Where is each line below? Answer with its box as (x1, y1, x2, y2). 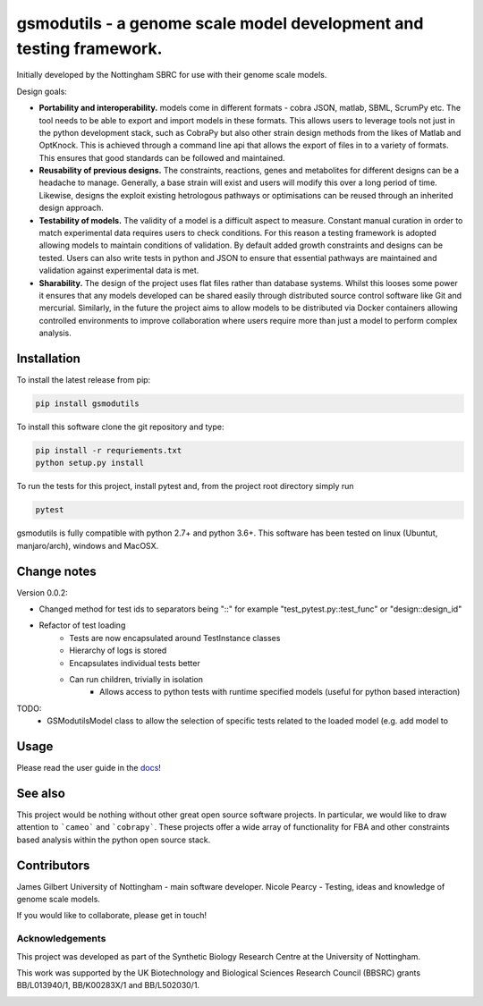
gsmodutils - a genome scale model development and (16, 13, 424, 33)
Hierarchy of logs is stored (69, 645, 167, 656)
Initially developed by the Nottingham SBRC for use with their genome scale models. (16, 70, 327, 80)
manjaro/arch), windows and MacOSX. (16, 540, 159, 551)
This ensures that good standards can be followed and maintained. (38, 152, 285, 163)
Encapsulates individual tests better (69, 657, 200, 668)
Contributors (16, 858, 90, 873)
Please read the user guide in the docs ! (16, 763, 161, 774)
